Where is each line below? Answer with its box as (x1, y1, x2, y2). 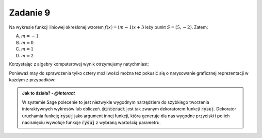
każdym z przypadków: (9, 77, 56, 83)
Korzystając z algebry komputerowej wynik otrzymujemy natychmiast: (9, 61, 149, 67)
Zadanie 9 (9, 7, 50, 18)
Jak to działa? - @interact (22, 90, 75, 96)
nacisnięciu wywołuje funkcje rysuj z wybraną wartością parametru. (22, 120, 161, 125)
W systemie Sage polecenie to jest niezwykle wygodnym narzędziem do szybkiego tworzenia (22, 99, 210, 105)
